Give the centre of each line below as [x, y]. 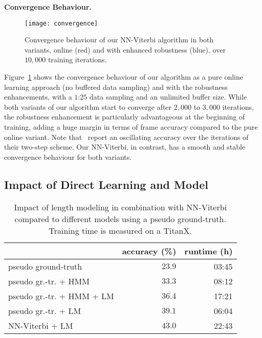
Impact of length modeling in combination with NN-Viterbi [121, 207]
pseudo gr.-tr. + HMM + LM [61, 296]
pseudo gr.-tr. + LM [45, 310]
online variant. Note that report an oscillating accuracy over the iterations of [126, 137]
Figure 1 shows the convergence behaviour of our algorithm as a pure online [124, 77]
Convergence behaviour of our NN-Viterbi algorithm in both [119, 40]
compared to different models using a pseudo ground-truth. [120, 219]
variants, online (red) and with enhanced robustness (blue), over [125, 49]
